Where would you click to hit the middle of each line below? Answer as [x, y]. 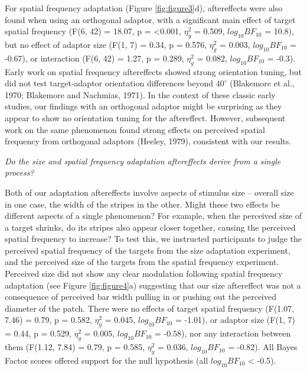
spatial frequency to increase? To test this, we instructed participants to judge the [153, 239]
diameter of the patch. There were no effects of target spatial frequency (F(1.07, [150, 308]
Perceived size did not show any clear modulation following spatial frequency [144, 274]
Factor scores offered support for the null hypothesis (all [107, 360]
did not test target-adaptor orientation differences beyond [109, 83]
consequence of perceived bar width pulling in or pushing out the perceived [141, 297]
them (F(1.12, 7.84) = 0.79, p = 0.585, [75, 347]
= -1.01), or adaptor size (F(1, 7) [235, 320]
